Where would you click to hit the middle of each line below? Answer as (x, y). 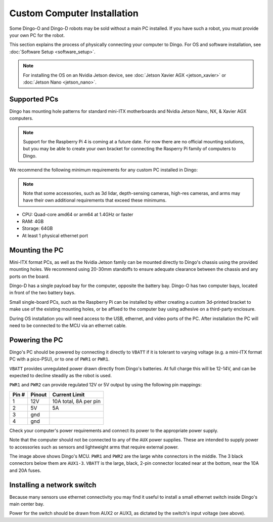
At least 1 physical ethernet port (55, 235)
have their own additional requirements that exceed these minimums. (95, 200)
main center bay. (27, 504)
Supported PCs (34, 99)
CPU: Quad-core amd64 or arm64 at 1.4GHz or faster (78, 214)
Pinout (39, 394)
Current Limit (69, 394)
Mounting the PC (36, 250)
